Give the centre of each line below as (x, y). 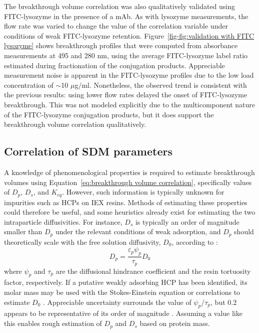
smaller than (23, 231)
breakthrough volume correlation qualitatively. (75, 124)
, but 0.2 (224, 302)
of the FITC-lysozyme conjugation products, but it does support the (109, 114)
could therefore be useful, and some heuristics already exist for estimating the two (130, 212)
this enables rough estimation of (53, 323)
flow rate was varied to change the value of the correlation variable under (116, 26)
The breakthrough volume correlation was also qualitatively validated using (120, 6)
